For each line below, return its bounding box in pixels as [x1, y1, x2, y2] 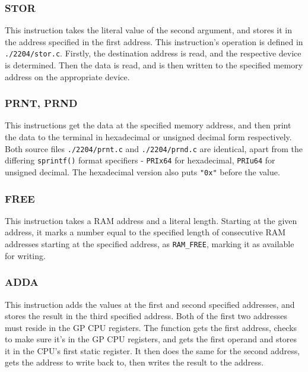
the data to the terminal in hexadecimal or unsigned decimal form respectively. [5, 131, 292, 143]
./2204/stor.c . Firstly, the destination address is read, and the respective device [5, 47, 301, 59]
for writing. [5, 249, 46, 261]
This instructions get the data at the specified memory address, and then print [5, 119, 291, 131]
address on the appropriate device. [5, 70, 130, 83]
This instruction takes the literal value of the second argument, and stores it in [5, 24, 292, 36]
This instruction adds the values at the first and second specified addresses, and [5, 298, 295, 310]
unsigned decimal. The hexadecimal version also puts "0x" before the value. [5, 165, 280, 178]
